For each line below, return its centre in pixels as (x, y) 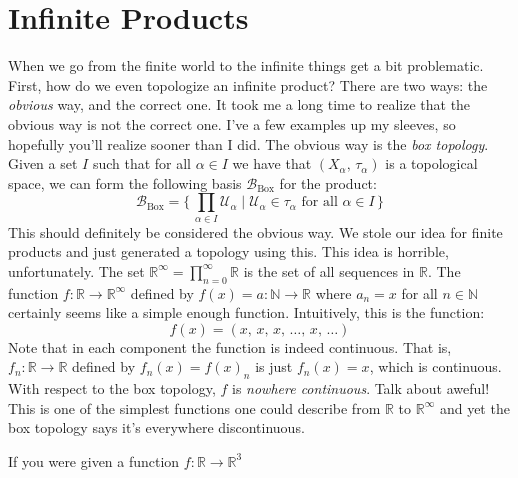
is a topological (431, 163)
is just (274, 366)
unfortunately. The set (76, 270)
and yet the (474, 407)
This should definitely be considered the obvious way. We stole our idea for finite (255, 231)
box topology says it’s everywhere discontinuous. (156, 427)
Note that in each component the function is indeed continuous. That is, (230, 346)
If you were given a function (94, 460)
